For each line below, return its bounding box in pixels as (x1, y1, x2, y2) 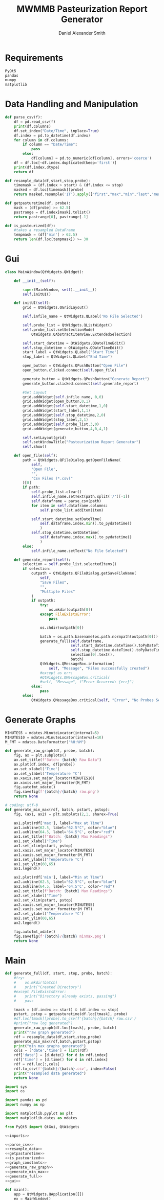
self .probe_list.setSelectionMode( (22, 327, 95, 332)
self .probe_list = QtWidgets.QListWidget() (22, 323, 112, 328)
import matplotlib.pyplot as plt (5, 1111, 73, 1116)
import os (5, 1089, 25, 1094)
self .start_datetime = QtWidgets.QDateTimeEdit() (22, 341, 125, 346)
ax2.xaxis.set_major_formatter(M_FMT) (14, 907, 93, 912)
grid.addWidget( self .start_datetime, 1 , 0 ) (22, 404, 108, 409)
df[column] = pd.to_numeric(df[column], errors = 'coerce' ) (31, 156, 152, 161)
